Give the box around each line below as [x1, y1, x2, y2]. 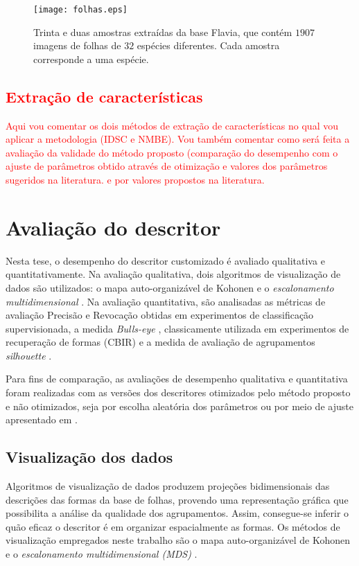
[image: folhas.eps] [33, 5, 128, 15]
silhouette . [6, 348, 52, 362]
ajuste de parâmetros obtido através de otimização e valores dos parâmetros [6, 159, 328, 173]
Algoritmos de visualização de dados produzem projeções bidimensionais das [6, 479, 330, 493]
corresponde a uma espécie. [33, 51, 149, 66]
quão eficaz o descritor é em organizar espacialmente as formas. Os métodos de [6, 519, 340, 533]
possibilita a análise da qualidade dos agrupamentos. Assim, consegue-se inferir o [6, 506, 349, 520]
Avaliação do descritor [6, 213, 221, 241]
